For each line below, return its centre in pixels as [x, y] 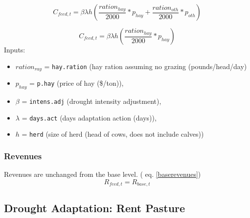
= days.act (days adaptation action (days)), [89, 117]
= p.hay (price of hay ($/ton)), [76, 83]
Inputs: [15, 49]
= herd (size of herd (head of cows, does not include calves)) [113, 134]
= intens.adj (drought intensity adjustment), [91, 101]
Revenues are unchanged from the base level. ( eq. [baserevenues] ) [102, 174]
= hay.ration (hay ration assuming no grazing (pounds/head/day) [146, 66]
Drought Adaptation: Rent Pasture [95, 208]
